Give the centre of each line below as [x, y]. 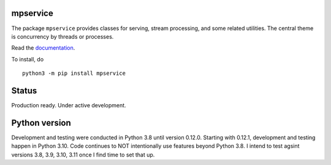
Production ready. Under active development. [69, 105]
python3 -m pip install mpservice [74, 73]
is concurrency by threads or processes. [63, 36]
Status [24, 90]
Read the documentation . [43, 48]
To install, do [28, 59]
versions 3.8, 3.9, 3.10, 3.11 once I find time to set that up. [83, 155]
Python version [41, 123]
